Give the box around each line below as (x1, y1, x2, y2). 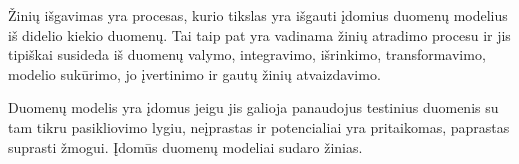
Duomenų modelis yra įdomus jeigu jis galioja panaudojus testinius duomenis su (8, 97, 499, 118)
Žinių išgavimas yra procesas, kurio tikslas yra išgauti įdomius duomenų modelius (8, 5, 508, 25)
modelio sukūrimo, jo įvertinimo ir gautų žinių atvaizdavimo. (8, 63, 381, 84)
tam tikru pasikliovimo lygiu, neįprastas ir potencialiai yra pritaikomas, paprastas (8, 116, 510, 137)
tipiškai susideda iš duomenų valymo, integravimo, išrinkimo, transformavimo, (8, 44, 486, 65)
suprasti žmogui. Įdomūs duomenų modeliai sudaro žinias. (8, 136, 363, 157)
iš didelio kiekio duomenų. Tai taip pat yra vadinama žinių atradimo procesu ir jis (8, 24, 511, 45)
